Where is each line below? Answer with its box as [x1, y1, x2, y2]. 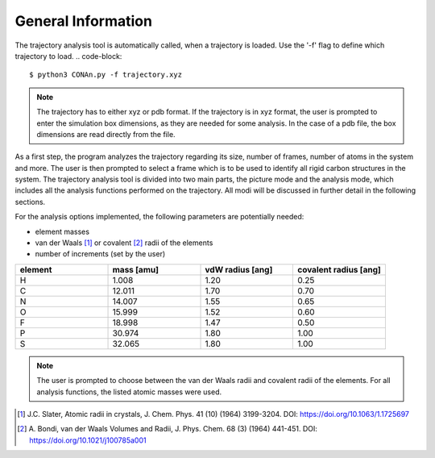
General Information [14, 12, 153, 30]
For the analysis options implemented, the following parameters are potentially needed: [14, 212, 304, 222]
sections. [14, 197, 46, 206]
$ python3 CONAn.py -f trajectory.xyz [29, 70, 183, 80]
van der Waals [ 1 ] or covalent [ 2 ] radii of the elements [35, 238, 213, 248]
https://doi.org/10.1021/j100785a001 [29, 435, 147, 445]
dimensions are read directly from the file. [36, 129, 176, 139]
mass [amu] [112, 264, 159, 275]
